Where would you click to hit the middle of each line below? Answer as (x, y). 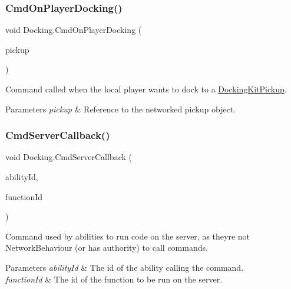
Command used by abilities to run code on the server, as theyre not (128, 236)
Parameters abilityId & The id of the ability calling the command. (125, 267)
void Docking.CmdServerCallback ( (69, 157)
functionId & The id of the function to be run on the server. (114, 279)
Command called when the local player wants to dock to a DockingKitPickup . (146, 89)
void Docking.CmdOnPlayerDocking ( (74, 30)
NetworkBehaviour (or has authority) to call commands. (107, 248)
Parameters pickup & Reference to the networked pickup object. (121, 109)
